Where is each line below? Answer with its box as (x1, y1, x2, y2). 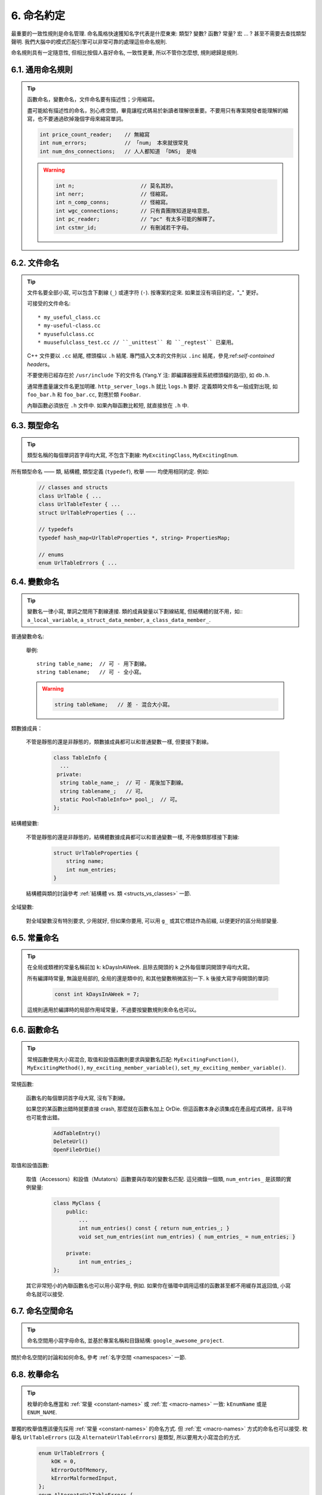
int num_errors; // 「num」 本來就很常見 (39, 139, 189, 147)
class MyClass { (53, 1200, 101, 1207)
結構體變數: (11, 820, 39, 827)
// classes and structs (38, 484, 109, 491)
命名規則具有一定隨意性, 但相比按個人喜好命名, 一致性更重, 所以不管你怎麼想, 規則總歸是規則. (11, 49, 239, 56)
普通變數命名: (11, 633, 45, 640)
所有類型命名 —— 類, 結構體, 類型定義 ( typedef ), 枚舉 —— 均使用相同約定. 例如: (11, 468, 209, 475)
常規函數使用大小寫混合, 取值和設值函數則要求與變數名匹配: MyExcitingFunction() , (27, 1055, 239, 1063)
